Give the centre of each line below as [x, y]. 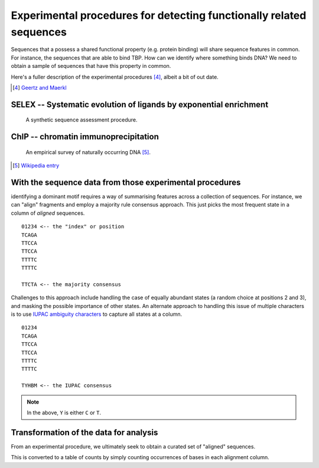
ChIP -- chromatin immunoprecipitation [85, 137]
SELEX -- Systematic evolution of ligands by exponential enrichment [140, 104]
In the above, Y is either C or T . [64, 413]
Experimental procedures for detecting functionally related [159, 15]
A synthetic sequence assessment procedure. [82, 120]
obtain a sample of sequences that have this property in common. [91, 66]
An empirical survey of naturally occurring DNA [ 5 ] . [88, 152]
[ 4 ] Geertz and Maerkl [40, 87]
